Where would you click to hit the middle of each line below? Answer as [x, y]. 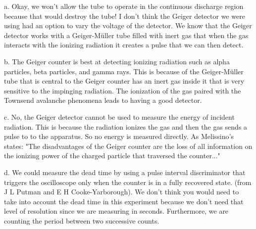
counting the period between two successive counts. [82, 220]
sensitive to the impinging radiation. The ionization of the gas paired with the [123, 90]
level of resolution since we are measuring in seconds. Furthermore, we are [116, 211]
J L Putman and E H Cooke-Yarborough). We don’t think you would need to [122, 192]
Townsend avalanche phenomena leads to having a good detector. [103, 100]
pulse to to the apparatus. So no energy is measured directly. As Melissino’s [119, 136]
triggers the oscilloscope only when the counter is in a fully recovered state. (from [128, 182]
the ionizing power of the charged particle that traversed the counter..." [112, 156]
